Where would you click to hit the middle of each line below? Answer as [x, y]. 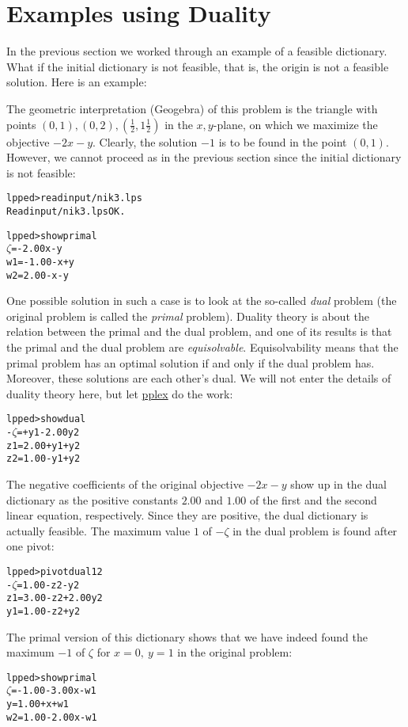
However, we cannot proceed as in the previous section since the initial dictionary [204, 157]
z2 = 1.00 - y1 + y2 [43, 459]
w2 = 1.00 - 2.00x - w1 [52, 717]
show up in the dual [338, 484]
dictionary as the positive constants [92, 499]
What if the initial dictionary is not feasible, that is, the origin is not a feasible [198, 66]
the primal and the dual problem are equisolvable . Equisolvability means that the [202, 347]
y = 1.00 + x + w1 [38, 704]
